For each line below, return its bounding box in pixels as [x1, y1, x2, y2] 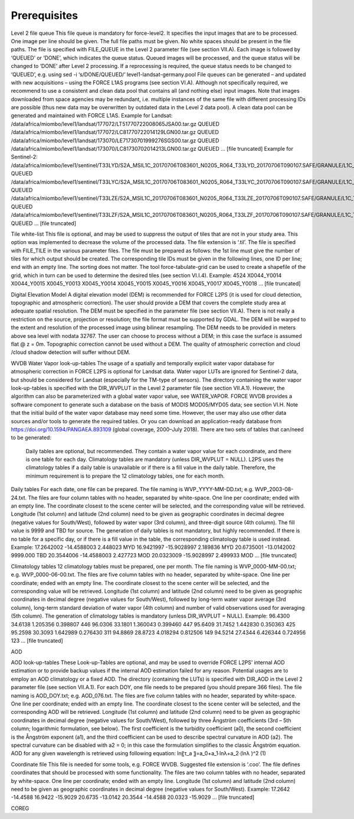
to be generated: [11, 434, 51, 441]
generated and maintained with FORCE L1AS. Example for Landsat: [11, 112, 173, 119]
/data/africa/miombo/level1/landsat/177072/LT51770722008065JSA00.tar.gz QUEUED [11, 120, 219, 127]
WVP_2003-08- [254, 486, 294, 493]
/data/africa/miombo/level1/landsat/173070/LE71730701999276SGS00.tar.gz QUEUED [11, 136, 219, 144]
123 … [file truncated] [11, 637, 63, 644]
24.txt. [11, 494, 27, 501]
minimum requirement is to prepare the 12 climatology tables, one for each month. [25, 472, 225, 479]
